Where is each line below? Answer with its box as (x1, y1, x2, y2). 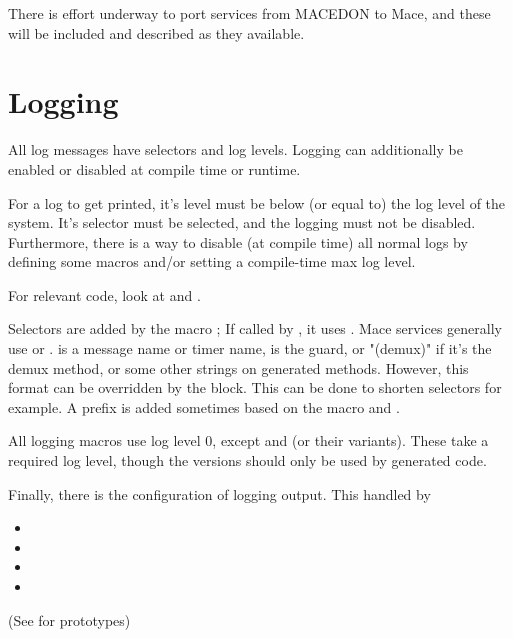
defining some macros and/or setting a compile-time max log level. (8, 251, 416, 272)
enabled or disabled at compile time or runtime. (8, 158, 301, 179)
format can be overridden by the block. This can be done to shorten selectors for (8, 377, 502, 398)
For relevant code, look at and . (8, 284, 201, 305)
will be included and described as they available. (8, 22, 305, 43)
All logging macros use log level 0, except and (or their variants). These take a (8, 430, 489, 451)
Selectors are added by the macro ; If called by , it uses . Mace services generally (8, 318, 503, 339)
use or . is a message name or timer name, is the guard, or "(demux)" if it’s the (8, 338, 492, 359)
